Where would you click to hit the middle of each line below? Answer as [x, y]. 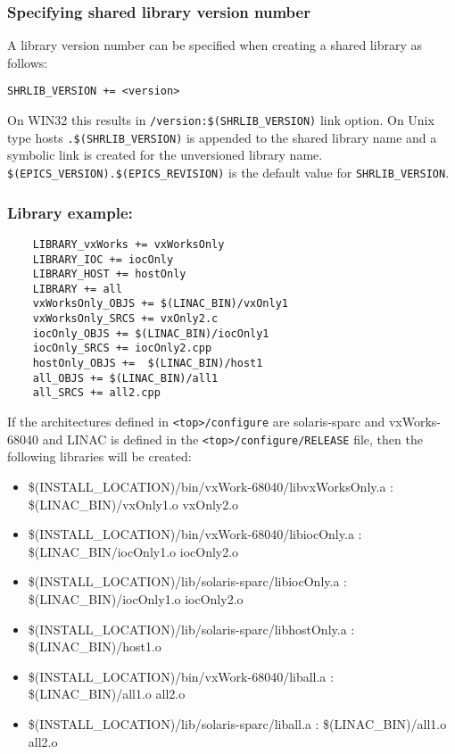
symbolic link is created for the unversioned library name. [165, 155]
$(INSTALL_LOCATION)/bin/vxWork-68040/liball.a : [181, 676]
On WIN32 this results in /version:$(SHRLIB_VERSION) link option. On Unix [221, 120]
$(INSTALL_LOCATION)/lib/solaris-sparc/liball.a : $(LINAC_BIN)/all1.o [237, 723]
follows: [28, 62]
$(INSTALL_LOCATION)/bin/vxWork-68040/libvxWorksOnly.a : [211, 486]
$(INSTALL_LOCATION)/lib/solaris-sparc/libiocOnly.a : [187, 581]
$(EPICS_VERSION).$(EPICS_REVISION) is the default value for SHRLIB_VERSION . [228, 172]
